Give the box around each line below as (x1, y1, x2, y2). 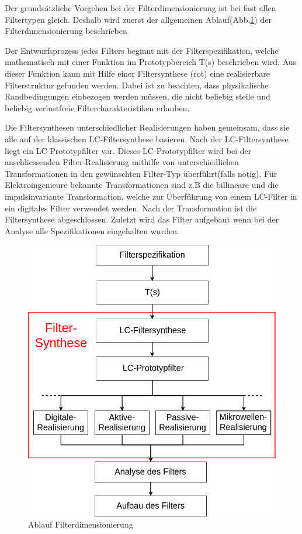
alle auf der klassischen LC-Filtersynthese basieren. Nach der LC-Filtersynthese (5, 132, 289, 145)
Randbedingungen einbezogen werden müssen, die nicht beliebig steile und (5, 90, 270, 102)
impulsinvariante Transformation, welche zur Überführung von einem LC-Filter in (5, 190, 297, 202)
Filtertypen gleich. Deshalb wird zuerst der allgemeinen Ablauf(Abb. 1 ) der (5, 13, 272, 25)
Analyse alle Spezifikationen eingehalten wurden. (5, 224, 179, 237)
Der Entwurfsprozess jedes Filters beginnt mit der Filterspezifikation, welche (5, 44, 279, 56)
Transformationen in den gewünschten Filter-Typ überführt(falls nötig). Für (5, 167, 277, 179)
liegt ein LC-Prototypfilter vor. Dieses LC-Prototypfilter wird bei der (5, 144, 252, 156)
